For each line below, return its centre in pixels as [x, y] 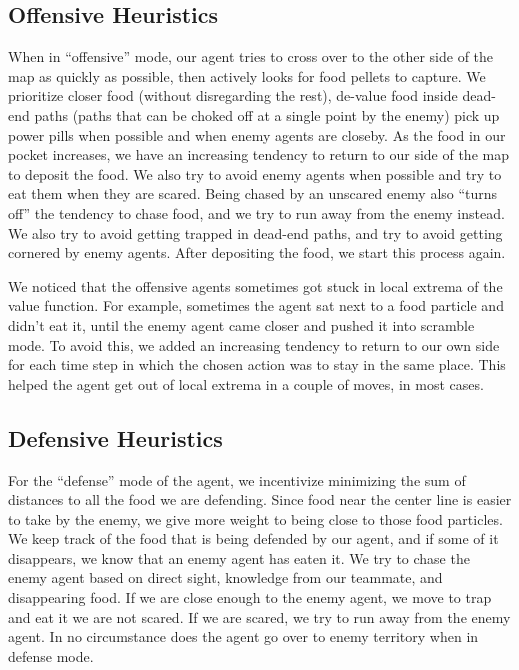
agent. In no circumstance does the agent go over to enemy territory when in [243, 636]
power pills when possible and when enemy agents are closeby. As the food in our [257, 134]
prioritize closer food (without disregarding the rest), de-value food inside [233, 95]
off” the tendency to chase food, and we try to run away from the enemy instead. [256, 212]
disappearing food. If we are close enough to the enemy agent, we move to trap [250, 597]
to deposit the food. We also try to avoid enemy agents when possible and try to [255, 173]
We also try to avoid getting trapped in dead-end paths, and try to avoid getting [255, 232]
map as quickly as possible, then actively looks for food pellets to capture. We [247, 75]
